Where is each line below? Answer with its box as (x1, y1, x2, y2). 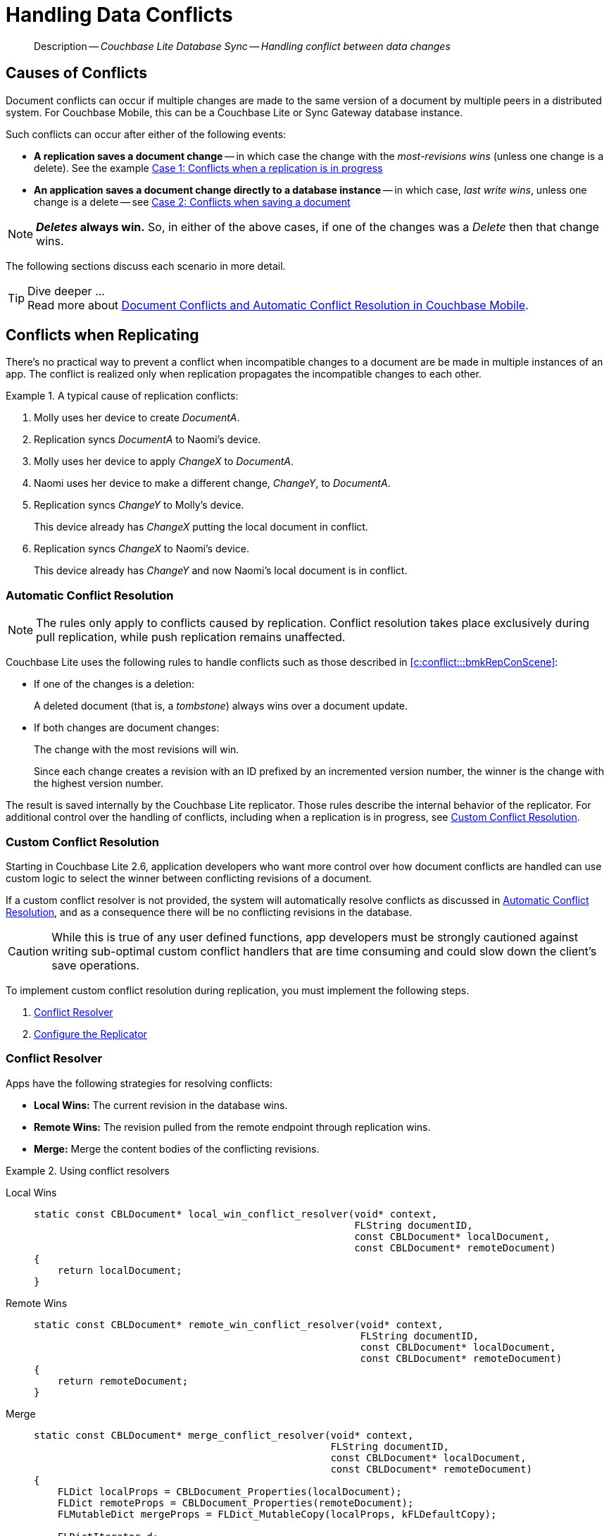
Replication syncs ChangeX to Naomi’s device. (34, 543, 249, 555)
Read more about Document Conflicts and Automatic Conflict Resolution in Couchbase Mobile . (27, 297, 529, 312)
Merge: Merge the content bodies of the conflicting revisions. (34, 1142, 320, 1155)
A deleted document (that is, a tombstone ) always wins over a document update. (34, 700, 408, 712)
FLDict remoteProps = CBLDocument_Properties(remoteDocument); (57, 1497, 414, 1509)
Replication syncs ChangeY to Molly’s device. (34, 499, 244, 512)
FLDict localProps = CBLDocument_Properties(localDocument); (57, 1485, 402, 1497)
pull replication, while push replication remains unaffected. (36, 630, 346, 645)
